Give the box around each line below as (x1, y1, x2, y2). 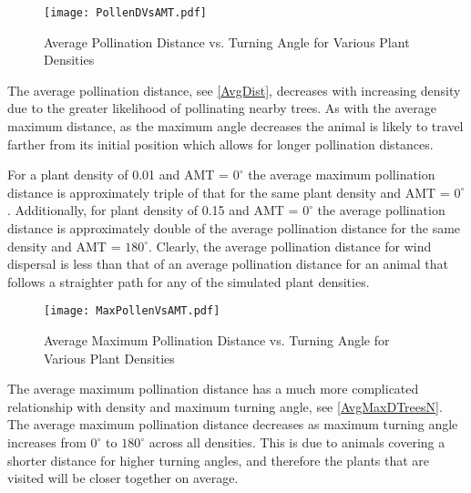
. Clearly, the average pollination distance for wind (148, 236, 432, 255)
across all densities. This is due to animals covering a (148, 433, 445, 451)
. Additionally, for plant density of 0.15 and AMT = (7, 200, 299, 220)
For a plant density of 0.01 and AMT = (7, 165, 229, 184)
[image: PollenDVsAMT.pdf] (44, 6, 207, 19)
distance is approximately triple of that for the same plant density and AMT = (7, 182, 450, 201)
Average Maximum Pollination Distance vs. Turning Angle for (44, 331, 390, 350)
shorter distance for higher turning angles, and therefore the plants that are (7, 450, 430, 469)
